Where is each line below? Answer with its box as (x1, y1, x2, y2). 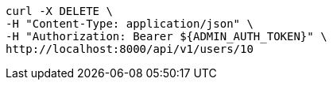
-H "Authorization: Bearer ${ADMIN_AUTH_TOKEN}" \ (6, 30, 327, 43)
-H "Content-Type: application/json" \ (6, 17, 254, 30)
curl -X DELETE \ (6, 5, 113, 17)
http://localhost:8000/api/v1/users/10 (6, 43, 254, 55)
